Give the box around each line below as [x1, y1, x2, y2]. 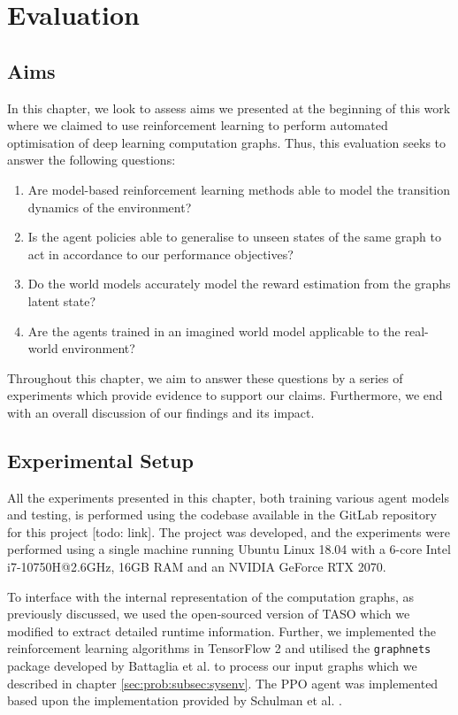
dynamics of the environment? [27, 197, 192, 216]
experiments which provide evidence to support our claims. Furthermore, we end [7, 386, 443, 404]
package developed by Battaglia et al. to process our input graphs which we [7, 657, 417, 675]
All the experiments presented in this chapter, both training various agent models [7, 488, 449, 506]
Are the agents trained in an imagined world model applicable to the [27, 321, 401, 340]
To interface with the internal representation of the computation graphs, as [7, 587, 415, 605]
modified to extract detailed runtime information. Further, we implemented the [7, 621, 436, 640]
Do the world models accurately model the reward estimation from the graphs [27, 274, 451, 293]
